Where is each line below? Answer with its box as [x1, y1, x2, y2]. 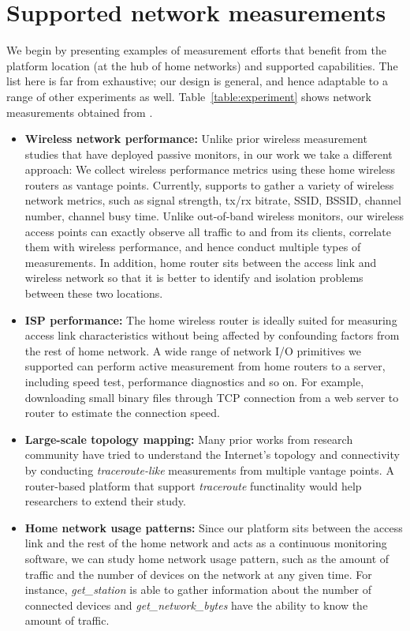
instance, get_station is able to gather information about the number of [24, 581, 371, 598]
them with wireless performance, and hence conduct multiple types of [24, 239, 361, 255]
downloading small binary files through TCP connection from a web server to [24, 389, 399, 405]
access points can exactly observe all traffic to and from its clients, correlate [24, 223, 391, 239]
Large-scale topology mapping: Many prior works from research [24, 430, 353, 447]
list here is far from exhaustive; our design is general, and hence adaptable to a [6, 73, 388, 89]
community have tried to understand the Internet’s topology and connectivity [24, 446, 400, 463]
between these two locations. [24, 285, 163, 302]
